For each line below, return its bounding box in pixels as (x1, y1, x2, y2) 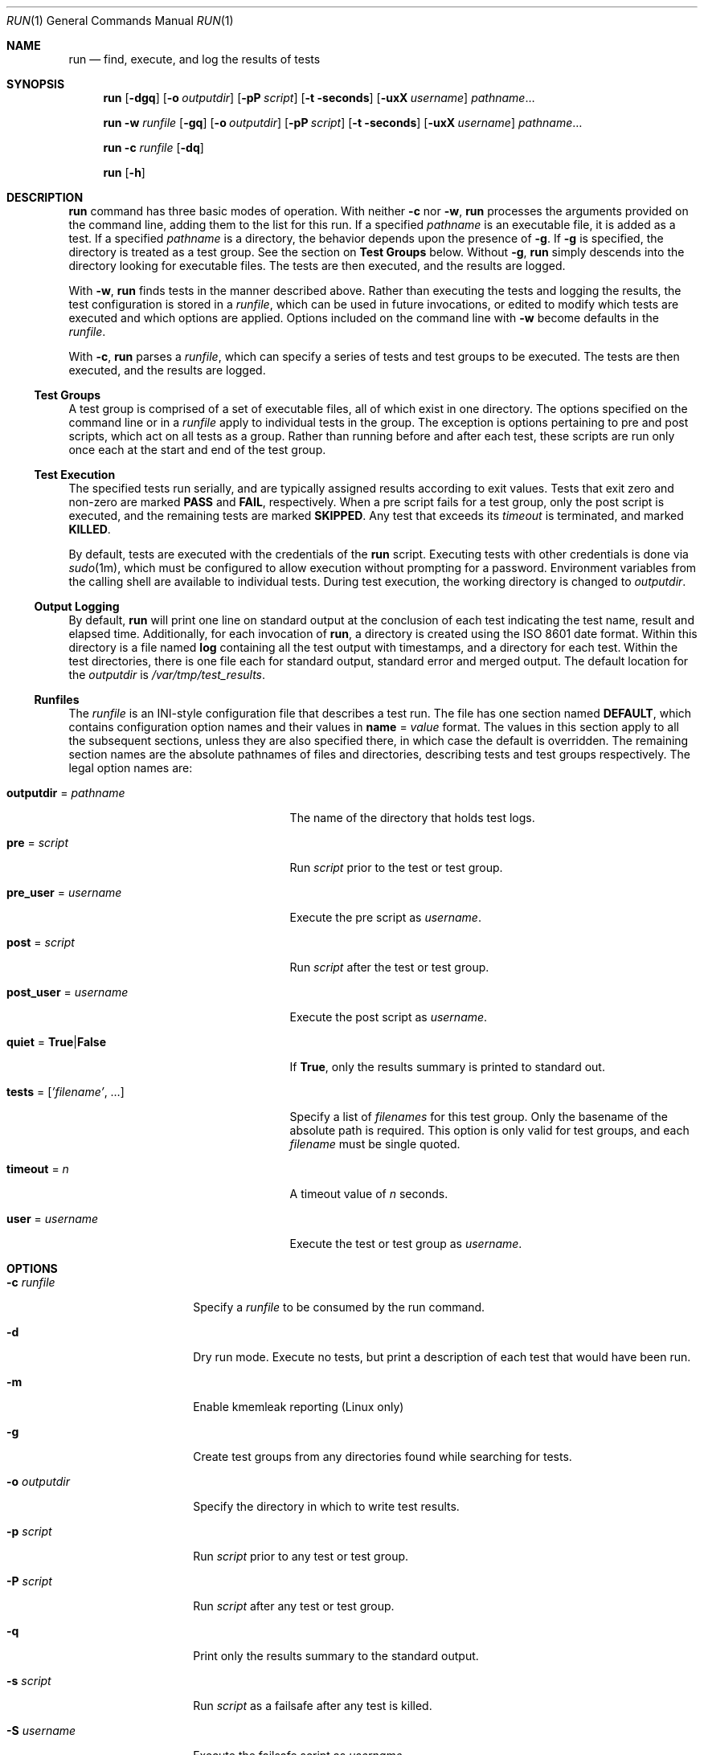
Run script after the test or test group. (289, 960, 489, 974)
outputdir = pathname (6, 786, 125, 800)
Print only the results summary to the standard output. (193, 1649, 479, 1663)
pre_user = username (6, 886, 122, 899)
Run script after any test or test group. (193, 1599, 395, 1613)
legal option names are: (68, 761, 193, 775)
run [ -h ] (103, 166, 145, 179)
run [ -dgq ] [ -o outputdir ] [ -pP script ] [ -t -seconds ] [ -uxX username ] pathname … (103, 91, 535, 104)
